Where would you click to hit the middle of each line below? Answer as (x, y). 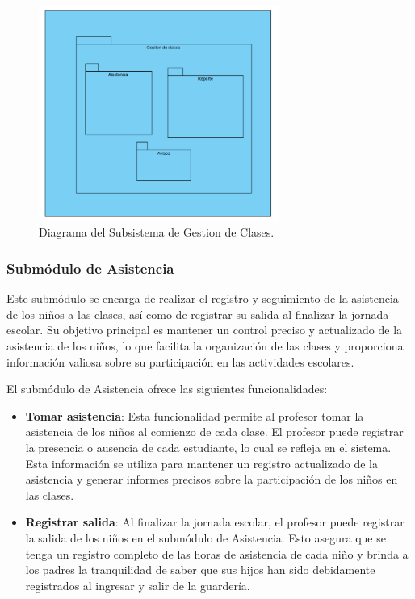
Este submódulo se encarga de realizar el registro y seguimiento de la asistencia (203, 298)
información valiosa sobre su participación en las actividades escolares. (180, 361)
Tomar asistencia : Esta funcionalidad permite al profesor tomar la (195, 415)
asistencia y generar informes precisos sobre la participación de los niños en (212, 479)
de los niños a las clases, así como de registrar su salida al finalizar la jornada (198, 314)
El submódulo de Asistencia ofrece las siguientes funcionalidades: (167, 389)
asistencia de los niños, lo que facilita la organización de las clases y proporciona (205, 346)
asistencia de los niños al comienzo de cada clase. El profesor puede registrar (214, 431)
